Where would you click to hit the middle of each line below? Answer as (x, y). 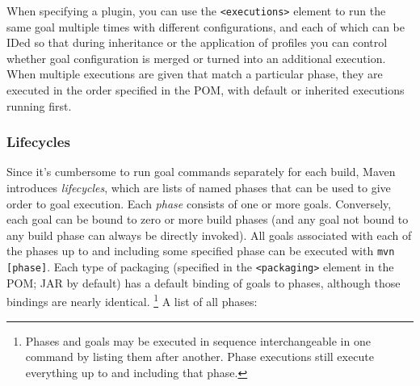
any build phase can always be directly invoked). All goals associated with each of (209, 235)
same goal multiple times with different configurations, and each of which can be (206, 26)
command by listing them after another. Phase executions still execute (199, 357)
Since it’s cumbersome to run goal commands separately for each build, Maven (201, 172)
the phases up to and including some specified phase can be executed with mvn (201, 251)
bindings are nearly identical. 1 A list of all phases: (132, 300)
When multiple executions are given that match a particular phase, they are (195, 74)
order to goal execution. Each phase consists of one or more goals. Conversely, (199, 203)
